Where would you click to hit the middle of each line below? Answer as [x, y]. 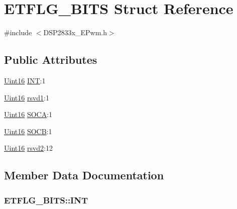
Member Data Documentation [84, 175]
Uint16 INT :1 [25, 80]
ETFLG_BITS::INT [46, 200]
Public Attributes [51, 60]
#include [18, 32]
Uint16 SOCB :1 [28, 131]
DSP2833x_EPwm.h [75, 32]
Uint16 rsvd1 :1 [27, 97]
